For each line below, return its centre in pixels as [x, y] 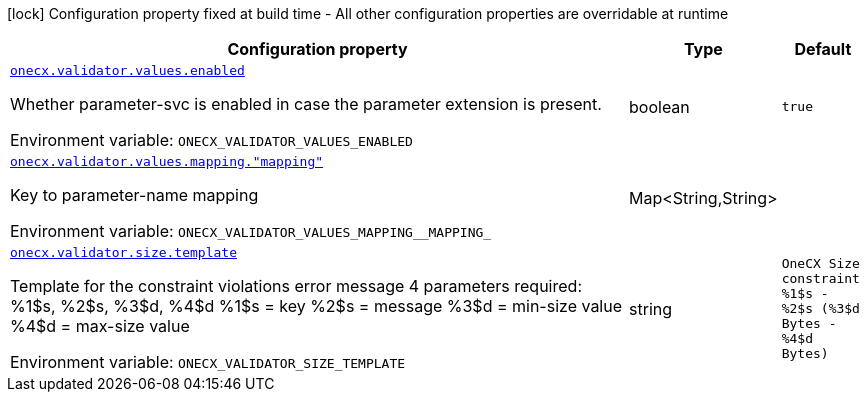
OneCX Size [820, 263]
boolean [659, 106]
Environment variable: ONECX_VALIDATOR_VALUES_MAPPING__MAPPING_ [251, 231]
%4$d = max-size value [100, 326]
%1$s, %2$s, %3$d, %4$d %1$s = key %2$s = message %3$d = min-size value [316, 306]
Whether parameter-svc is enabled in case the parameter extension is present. [306, 104]
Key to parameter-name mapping [134, 195]
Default [823, 49]
